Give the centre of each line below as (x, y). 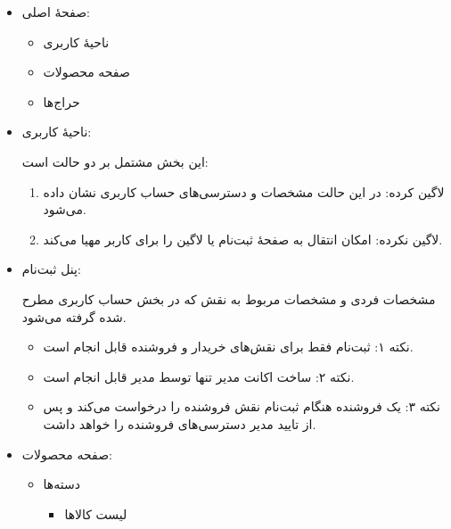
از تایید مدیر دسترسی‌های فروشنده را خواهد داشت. (180, 423)
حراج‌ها (61, 101)
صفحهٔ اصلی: (56, 12)
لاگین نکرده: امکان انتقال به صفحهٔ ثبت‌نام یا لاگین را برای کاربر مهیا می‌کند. (243, 239)
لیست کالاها (96, 513)
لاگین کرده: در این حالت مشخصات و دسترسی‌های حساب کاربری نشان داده (244, 191)
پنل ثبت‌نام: (51, 269)
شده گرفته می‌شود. (74, 316)
